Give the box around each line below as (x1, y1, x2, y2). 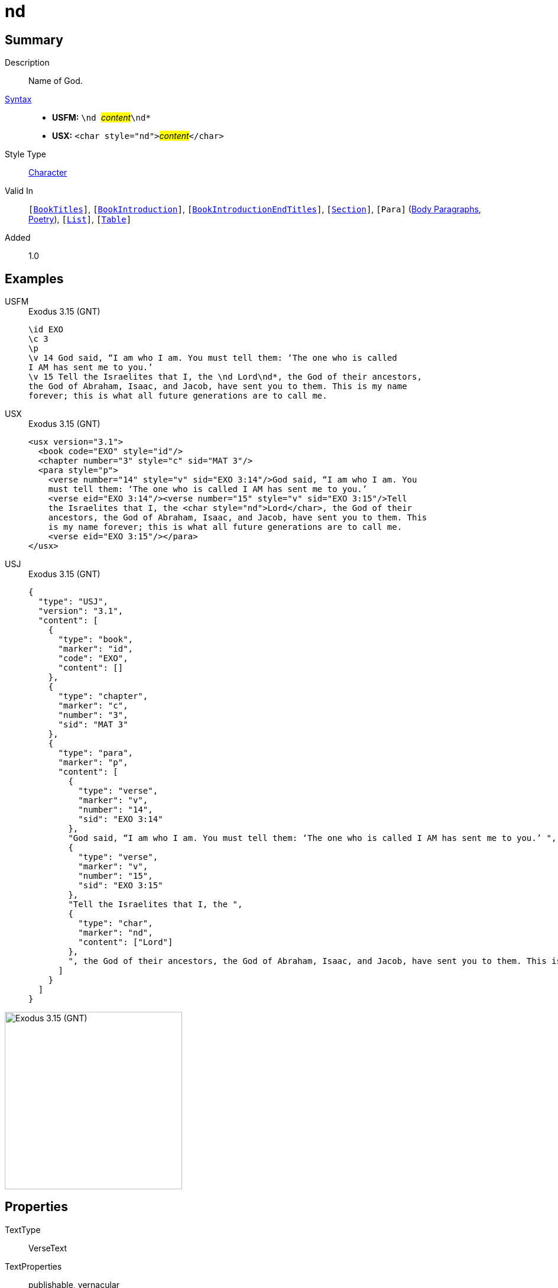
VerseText (28, 1242, 67, 1253)
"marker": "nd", (78, 928, 153, 938)
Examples (5, 271, 64, 286)
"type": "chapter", (58, 691, 148, 701)
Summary (5, 32, 63, 47)
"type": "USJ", (38, 597, 108, 607)
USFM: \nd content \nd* (52, 112, 151, 123)
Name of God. (28, 76, 83, 86)
